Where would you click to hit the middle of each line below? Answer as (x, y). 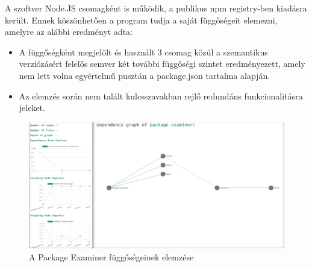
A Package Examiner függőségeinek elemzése (111, 256)
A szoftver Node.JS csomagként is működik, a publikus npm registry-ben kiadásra (156, 8)
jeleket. (32, 108)
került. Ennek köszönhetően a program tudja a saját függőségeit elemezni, (141, 20)
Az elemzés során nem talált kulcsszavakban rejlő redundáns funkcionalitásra (161, 96)
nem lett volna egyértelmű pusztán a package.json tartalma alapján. (145, 75)
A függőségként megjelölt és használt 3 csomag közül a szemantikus (143, 52)
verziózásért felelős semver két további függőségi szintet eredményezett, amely (162, 64)
